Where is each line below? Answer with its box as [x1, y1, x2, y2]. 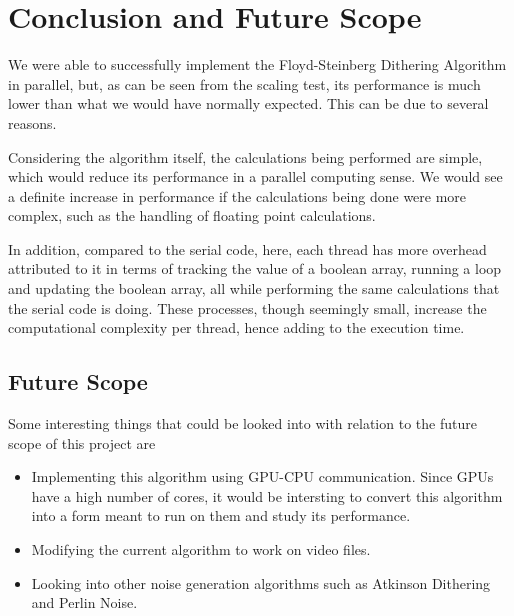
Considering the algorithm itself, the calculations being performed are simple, [8, 146, 483, 167]
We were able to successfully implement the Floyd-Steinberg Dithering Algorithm [8, 54, 507, 75]
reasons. [8, 112, 57, 133]
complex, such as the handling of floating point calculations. [8, 205, 376, 226]
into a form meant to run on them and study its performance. [31, 505, 411, 526]
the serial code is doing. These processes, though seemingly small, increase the [8, 297, 487, 318]
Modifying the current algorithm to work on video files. [31, 539, 371, 560]
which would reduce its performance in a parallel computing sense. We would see [8, 166, 503, 187]
